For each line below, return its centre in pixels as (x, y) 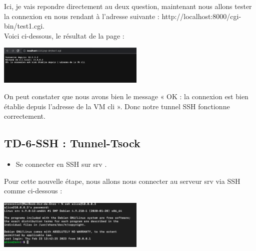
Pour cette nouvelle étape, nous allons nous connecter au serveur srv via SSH (122, 181)
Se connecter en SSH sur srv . (61, 164)
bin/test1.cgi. (24, 26)
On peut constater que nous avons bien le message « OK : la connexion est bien (126, 96)
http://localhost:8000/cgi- (201, 16)
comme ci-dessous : (33, 191)
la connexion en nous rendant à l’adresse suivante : (82, 16)
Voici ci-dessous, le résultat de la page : (64, 35)
